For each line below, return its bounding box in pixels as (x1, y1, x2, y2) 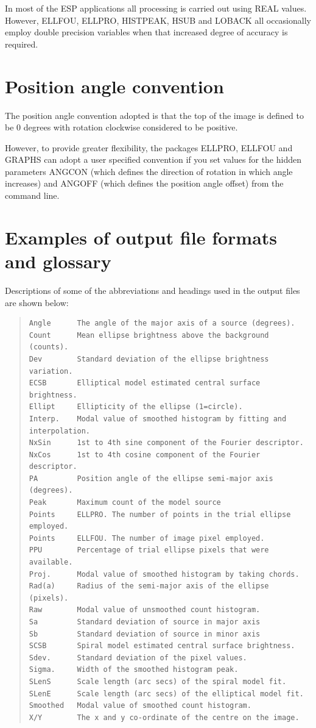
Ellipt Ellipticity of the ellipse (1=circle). (29, 402, 243, 412)
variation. (29, 366, 73, 376)
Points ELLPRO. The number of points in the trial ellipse (29, 510, 291, 519)
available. (29, 558, 73, 567)
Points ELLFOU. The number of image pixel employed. (29, 534, 265, 543)
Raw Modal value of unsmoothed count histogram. (29, 605, 261, 615)
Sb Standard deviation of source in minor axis (29, 629, 261, 638)
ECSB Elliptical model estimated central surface (29, 379, 261, 388)
